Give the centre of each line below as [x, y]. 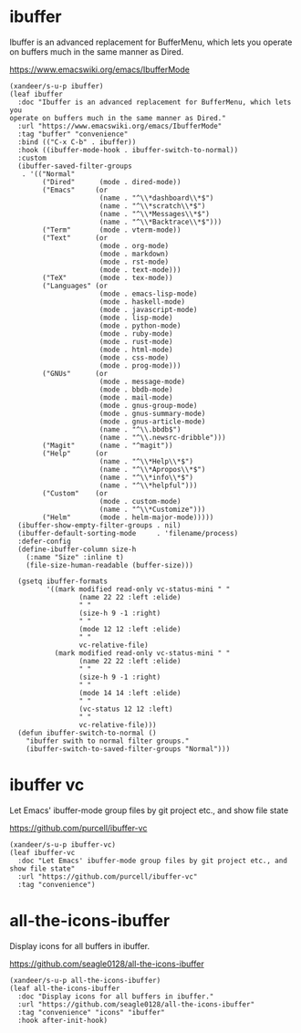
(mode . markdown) [134, 254]
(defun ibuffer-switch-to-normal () [87, 733]
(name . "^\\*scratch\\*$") [152, 206]
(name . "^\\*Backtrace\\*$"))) [161, 222]
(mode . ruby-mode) [136, 334]
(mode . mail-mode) [136, 397]
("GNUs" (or [75, 373]
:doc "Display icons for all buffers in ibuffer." [116, 996]
